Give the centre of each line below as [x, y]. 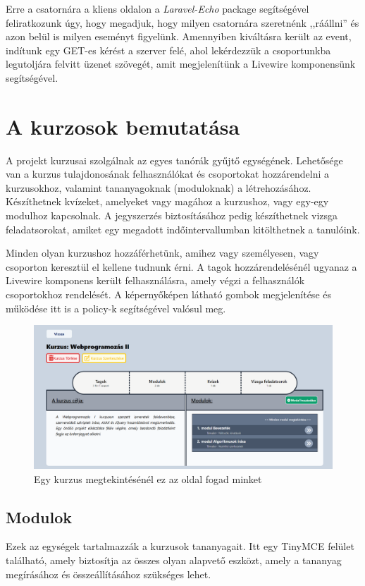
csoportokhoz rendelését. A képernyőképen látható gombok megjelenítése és [168, 294]
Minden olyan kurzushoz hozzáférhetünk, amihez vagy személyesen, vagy [162, 253]
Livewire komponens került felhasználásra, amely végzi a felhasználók [155, 280]
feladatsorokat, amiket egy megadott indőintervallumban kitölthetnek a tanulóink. [183, 229]
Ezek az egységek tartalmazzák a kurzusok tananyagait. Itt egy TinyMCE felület [180, 546]
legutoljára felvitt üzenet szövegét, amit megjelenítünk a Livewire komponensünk [181, 64]
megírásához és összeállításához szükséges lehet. [109, 574]
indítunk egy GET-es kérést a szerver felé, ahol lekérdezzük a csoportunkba [168, 50]
